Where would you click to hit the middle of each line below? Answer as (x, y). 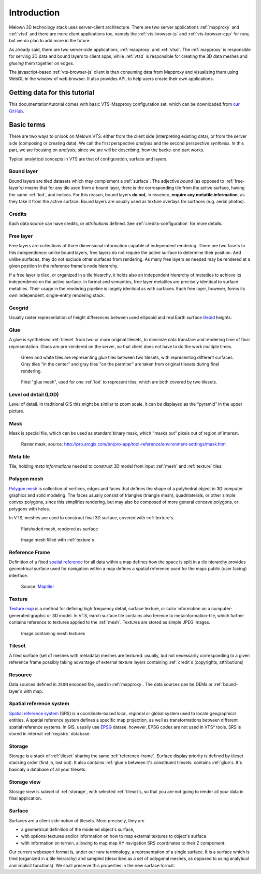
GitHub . (16, 111)
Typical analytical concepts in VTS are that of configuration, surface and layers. (88, 159)
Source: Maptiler (37, 587)
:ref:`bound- (226, 684)
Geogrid (19, 308)
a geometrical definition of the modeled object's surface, (78, 829)
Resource (21, 675)
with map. (33, 691)
